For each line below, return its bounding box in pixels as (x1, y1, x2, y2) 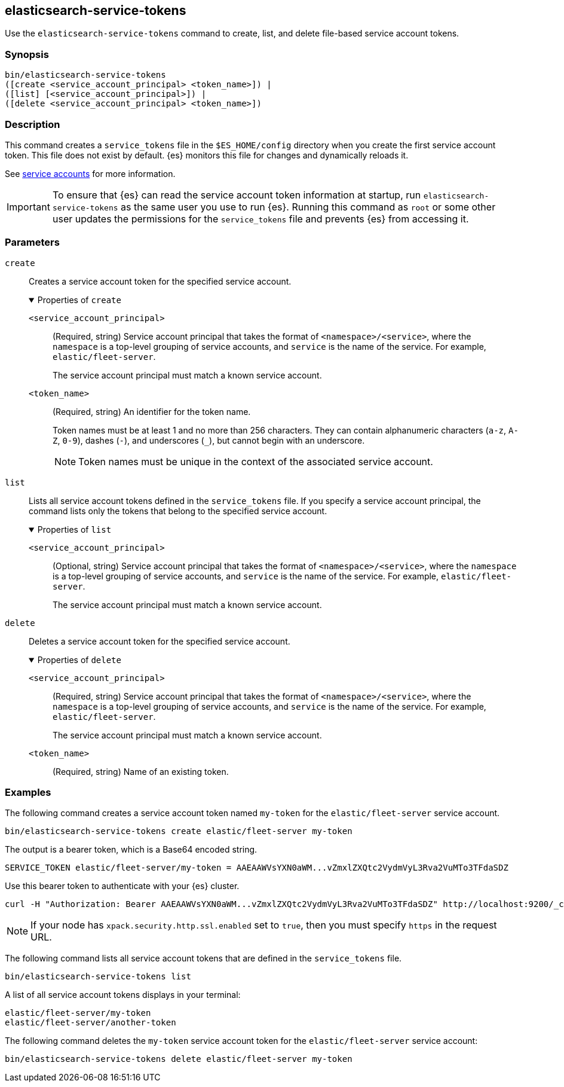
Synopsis (5, 48, 49, 60)
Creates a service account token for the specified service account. (29, 276, 292, 286)
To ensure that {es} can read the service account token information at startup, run (52, 188, 421, 201)
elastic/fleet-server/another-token (5, 1018, 176, 1028)
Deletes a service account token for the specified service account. (29, 636, 290, 646)
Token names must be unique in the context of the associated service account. (78, 455, 433, 468)
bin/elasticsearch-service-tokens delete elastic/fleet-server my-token (5, 1054, 352, 1064)
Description (5, 118, 60, 130)
